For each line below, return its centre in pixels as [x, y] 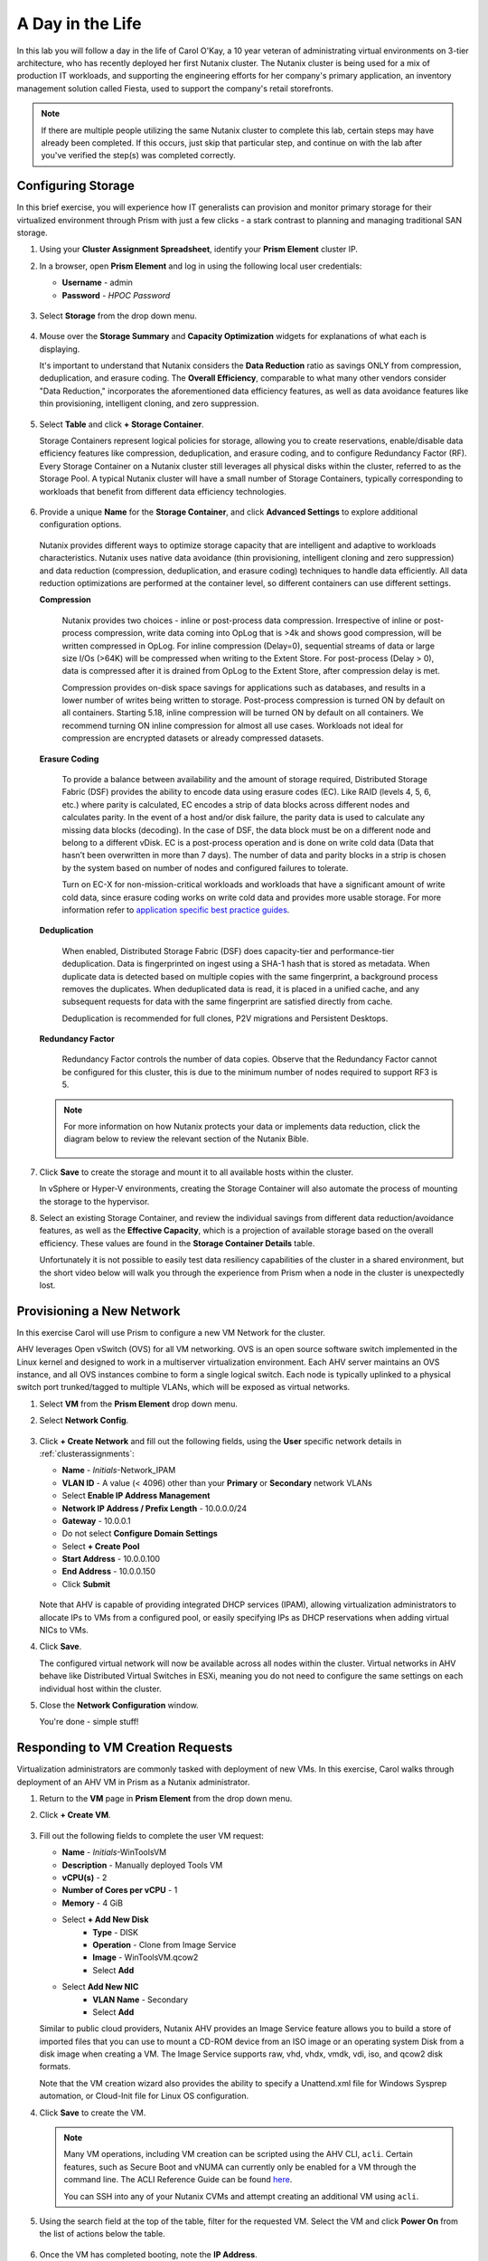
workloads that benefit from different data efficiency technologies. [163, 491]
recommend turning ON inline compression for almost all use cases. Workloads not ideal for [233, 725]
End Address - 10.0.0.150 [108, 1571]
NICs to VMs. [64, 1630]
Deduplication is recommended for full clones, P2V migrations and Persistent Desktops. [225, 1018]
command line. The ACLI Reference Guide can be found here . [178, 2180]
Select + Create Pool [101, 1546]
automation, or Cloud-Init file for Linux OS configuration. [144, 2096]
